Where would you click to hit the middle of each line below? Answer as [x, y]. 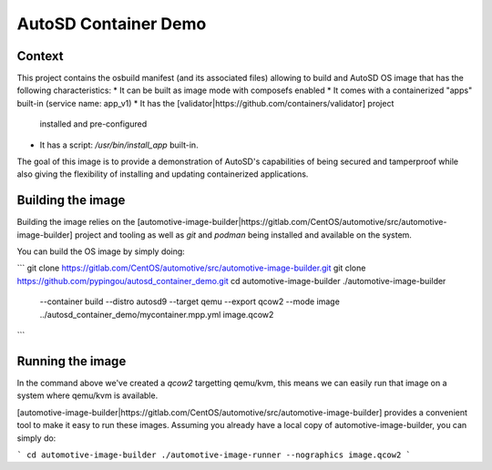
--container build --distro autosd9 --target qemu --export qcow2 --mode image [190, 301]
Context [40, 56]
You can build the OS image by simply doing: [101, 251]
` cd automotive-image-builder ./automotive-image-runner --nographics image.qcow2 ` [214, 455]
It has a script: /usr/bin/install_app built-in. [119, 145]
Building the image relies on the [76, 222]
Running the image [72, 361]
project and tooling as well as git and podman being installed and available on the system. [243, 235]
